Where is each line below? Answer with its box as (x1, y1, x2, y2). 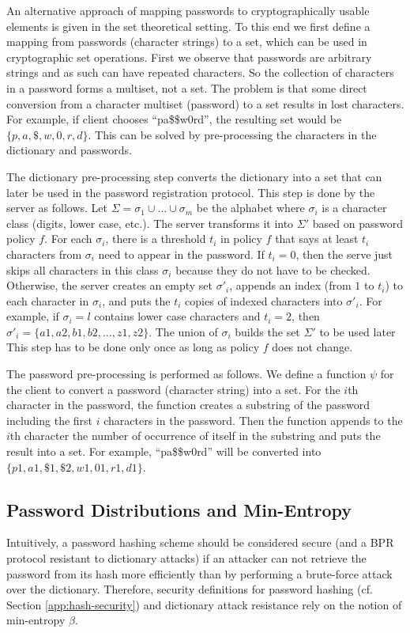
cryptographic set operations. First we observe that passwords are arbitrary (6, 48, 372, 65)
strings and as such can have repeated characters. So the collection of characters (6, 64, 394, 81)
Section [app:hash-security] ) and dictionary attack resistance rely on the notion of (6, 596, 402, 612)
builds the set (235, 323, 300, 339)
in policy (220, 230, 262, 247)
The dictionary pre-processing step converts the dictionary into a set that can (6, 168, 382, 184)
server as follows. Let (6, 199, 108, 216)
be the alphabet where (196, 199, 305, 216)
